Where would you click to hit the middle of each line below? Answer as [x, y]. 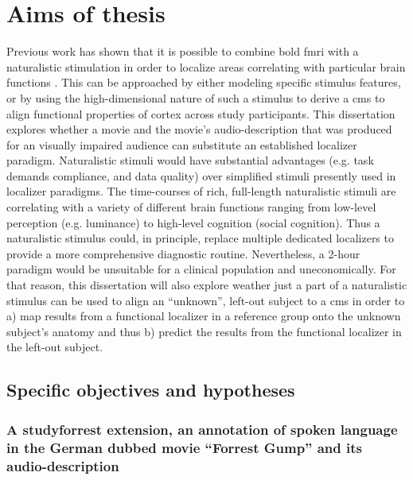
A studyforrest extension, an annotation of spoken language [202, 429]
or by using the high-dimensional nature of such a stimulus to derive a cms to [196, 97]
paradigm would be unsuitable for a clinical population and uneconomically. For [201, 269]
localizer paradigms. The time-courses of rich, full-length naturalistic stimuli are [201, 191]
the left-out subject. [55, 347]
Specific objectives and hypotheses [151, 390]
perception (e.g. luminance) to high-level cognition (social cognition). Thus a [193, 222]
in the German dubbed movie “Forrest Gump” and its [184, 447]
